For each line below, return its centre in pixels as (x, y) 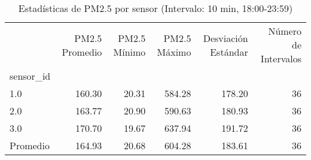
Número (285, 31)
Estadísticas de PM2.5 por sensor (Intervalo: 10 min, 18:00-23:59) (155, 8)
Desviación (225, 38)
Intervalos (281, 58)
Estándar (229, 52)
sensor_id (30, 76)
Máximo (174, 52)
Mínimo (129, 52)
